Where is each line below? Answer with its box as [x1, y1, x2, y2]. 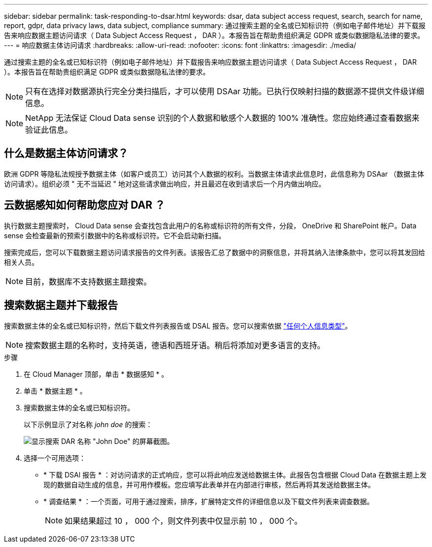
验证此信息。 [25, 125, 73, 135]
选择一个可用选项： [24, 453, 86, 462]
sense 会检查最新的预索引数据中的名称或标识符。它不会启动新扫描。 [4, 231, 226, 240]
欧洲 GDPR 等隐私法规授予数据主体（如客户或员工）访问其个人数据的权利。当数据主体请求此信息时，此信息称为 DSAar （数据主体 [4, 169, 425, 178]
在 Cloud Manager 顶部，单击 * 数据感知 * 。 [24, 369, 169, 378]
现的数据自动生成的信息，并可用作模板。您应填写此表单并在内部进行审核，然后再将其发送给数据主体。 [43, 480, 375, 489]
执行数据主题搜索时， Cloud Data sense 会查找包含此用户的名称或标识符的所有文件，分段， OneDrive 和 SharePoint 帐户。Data [4, 221, 417, 230]
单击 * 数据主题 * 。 [24, 386, 87, 395]
